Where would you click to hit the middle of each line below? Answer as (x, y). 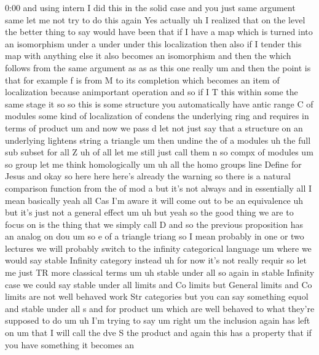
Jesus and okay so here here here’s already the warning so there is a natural (148, 176)
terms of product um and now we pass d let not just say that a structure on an (154, 127)
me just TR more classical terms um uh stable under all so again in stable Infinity (160, 272)
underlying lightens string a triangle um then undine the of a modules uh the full (158, 140)
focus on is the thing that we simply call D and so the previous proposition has (154, 224)
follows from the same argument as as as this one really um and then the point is (158, 67)
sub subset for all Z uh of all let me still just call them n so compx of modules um (159, 152)
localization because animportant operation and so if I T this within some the (152, 92)
